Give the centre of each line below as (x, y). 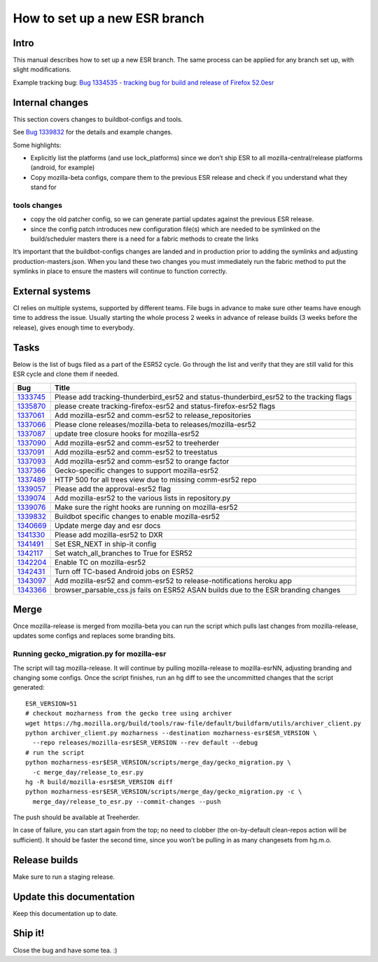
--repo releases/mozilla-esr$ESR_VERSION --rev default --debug (145, 743)
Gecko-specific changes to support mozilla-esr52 (136, 470)
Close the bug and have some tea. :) (65, 950)
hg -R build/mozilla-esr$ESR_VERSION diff (99, 782)
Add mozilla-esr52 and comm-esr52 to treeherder (137, 442)
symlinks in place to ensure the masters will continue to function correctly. (120, 271)
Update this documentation (74, 897)
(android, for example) (63, 167)
